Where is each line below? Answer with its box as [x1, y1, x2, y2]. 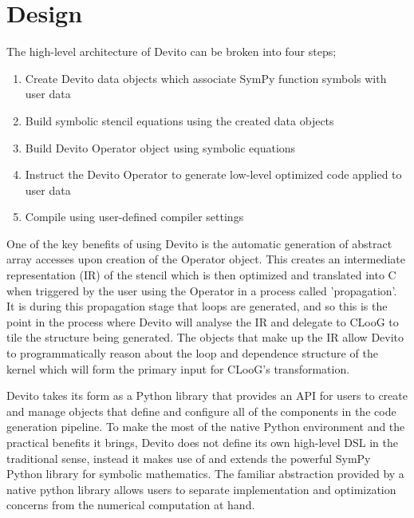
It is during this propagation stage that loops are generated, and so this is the [6, 298, 388, 314]
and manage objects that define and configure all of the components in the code [6, 402, 396, 419]
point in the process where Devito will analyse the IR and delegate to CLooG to [6, 313, 399, 330]
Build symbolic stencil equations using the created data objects [25, 112, 334, 129]
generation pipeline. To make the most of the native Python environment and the [6, 418, 405, 435]
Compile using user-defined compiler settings [25, 208, 244, 225]
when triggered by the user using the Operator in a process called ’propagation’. [6, 282, 397, 299]
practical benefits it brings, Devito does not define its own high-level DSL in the [6, 434, 398, 450]
